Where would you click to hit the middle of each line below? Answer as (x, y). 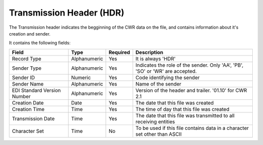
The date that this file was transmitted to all (185, 115)
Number (21, 96)
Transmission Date (33, 118)
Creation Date (28, 103)
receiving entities (155, 122)
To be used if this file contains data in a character (192, 128)
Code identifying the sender (168, 77)
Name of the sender (159, 84)
